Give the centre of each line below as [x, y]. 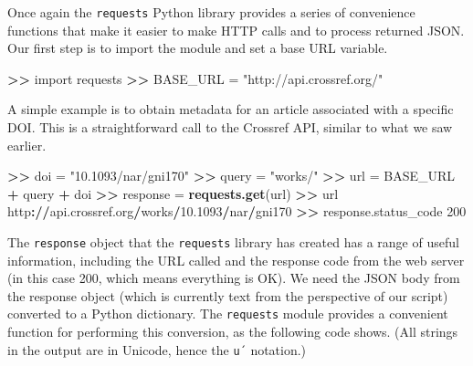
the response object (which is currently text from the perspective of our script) [228, 295]
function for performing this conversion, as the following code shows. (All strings [233, 332]
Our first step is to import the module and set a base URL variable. [198, 48]
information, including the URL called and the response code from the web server [236, 260]
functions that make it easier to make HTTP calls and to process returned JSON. [236, 30]
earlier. [27, 145]
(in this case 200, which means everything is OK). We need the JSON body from [234, 278]
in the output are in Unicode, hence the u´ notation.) [157, 349]
